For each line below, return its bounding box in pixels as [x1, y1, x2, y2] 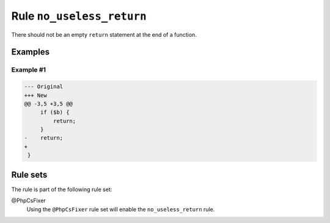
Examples [11, 47, 50, 58]
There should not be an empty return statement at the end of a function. [11, 31, 197, 38]
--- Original [24, 83, 64, 90]
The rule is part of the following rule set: [11, 186, 112, 193]
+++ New [24, 92, 47, 99]
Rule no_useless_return [11, 9, 147, 23]
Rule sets [11, 169, 48, 180]
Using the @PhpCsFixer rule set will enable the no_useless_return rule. [26, 205, 215, 213]
